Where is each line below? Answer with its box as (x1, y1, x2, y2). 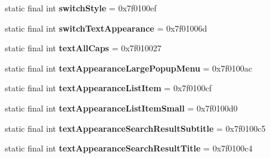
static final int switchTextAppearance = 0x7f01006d (5, 21, 207, 34)
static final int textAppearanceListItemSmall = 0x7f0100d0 (5, 101, 238, 114)
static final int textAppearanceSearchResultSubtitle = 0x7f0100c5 (5, 122, 266, 134)
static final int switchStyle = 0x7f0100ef (5, 2, 157, 14)
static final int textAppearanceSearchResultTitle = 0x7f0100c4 (5, 142, 253, 154)
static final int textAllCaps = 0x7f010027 (5, 42, 162, 54)
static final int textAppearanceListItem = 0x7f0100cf (5, 82, 212, 94)
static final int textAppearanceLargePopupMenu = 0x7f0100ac (5, 61, 252, 74)
